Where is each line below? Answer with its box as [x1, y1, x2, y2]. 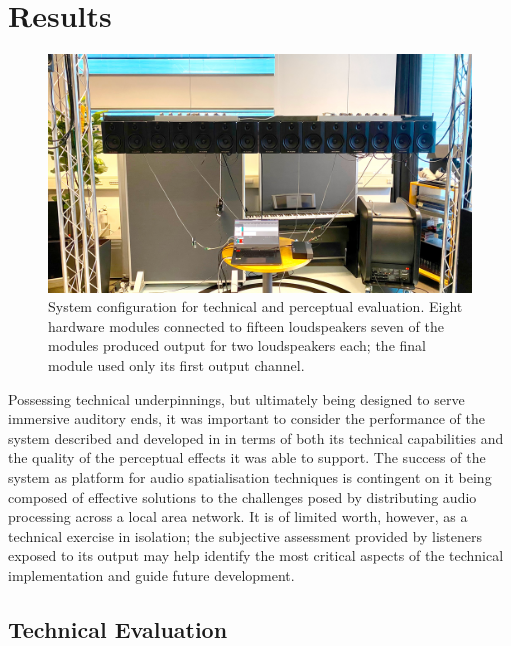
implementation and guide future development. [8, 564, 295, 585]
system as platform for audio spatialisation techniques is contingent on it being [8, 466, 492, 487]
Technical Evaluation [8, 613, 228, 644]
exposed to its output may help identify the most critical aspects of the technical [8, 545, 504, 566]
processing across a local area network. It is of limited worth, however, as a [8, 506, 468, 527]
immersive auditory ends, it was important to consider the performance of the [8, 408, 485, 429]
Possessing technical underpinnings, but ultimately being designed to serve [8, 388, 465, 409]
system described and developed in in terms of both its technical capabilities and [8, 427, 504, 448]
